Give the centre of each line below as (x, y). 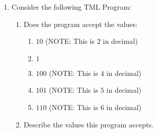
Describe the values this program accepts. (89, 124)
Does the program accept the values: (81, 24)
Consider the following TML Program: (71, 7)
